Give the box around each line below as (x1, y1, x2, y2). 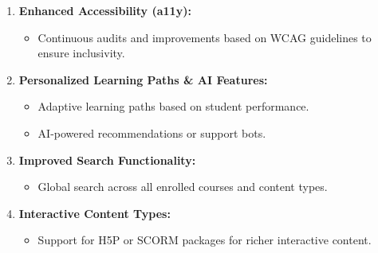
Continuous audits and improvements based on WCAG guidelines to (37, 29, 372, 45)
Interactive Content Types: (18, 204, 171, 221)
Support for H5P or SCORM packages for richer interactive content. (37, 232, 372, 248)
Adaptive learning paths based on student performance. (37, 98, 309, 115)
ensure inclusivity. (37, 45, 125, 61)
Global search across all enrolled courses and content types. (37, 178, 328, 195)
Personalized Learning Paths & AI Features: (18, 71, 268, 88)
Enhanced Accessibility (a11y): (18, 2, 191, 18)
